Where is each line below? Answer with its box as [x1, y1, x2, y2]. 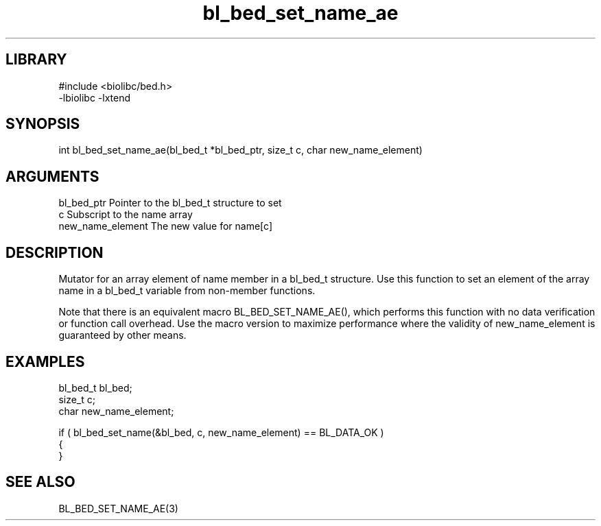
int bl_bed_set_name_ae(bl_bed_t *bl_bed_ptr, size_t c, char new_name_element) [58, 144, 423, 156]
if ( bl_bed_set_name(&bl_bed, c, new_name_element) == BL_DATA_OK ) [58, 426, 384, 438]
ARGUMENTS [5, 167, 99, 185]
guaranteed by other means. [58, 329, 187, 342]
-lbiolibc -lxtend [58, 91, 131, 104]
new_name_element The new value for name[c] [58, 220, 273, 232]
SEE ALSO [5, 473, 75, 491]
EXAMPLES [5, 352, 85, 370]
